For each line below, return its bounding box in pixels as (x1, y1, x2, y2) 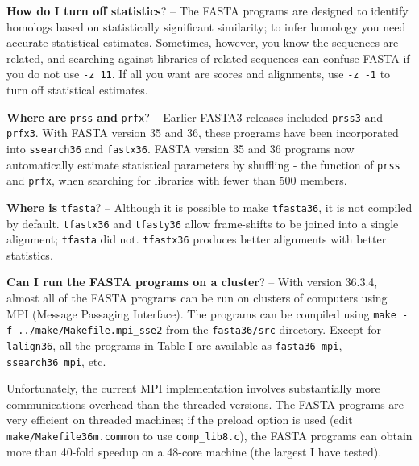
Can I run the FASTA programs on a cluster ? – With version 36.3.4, (6, 273, 378, 290)
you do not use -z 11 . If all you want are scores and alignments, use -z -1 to (6, 65, 391, 82)
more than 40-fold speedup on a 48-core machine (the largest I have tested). (6, 443, 382, 460)
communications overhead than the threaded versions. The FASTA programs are (6, 395, 404, 412)
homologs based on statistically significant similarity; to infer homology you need (6, 18, 406, 35)
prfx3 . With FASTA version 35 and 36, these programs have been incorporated (6, 124, 399, 141)
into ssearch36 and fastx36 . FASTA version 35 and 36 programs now (6, 139, 355, 156)
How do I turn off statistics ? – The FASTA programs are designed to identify (6, 2, 409, 19)
